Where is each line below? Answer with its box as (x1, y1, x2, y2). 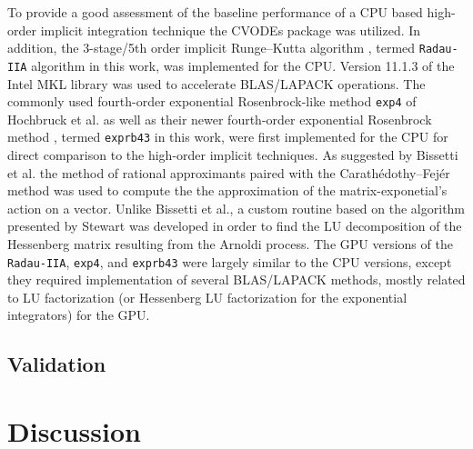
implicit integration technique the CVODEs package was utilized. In (40, 20, 421, 39)
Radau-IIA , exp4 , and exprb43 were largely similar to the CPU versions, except (7, 252, 452, 271)
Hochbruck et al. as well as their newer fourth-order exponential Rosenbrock (7, 109, 432, 128)
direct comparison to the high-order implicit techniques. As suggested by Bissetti (7, 145, 458, 164)
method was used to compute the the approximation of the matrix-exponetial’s (7, 181, 448, 200)
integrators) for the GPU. (7, 305, 150, 324)
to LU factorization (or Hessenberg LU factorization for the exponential (7, 287, 408, 306)
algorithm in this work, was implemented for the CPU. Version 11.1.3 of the (31, 55, 455, 75)
